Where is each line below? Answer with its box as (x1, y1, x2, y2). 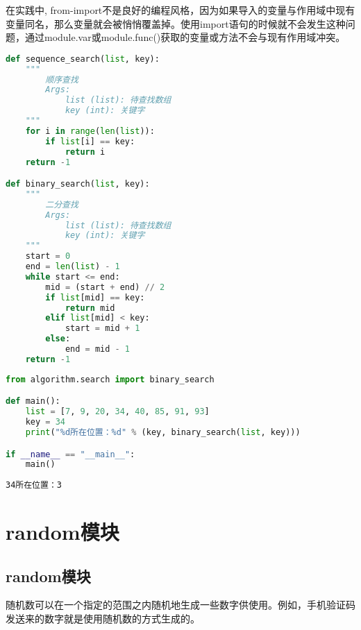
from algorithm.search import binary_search (6, 374, 215, 384)
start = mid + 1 (65, 323, 140, 334)
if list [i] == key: (45, 136, 135, 146)
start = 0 (25, 251, 71, 262)
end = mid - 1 (65, 344, 131, 355)
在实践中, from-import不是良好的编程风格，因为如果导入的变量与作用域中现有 (6, 3, 355, 17)
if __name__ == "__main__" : (6, 449, 135, 459)
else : (45, 334, 71, 344)
